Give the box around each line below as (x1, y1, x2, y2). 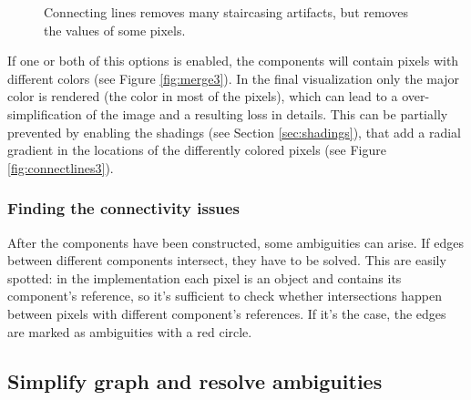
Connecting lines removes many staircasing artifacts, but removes (44, 3, 408, 21)
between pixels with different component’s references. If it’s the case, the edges (7, 303, 446, 323)
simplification (7, 104, 82, 123)
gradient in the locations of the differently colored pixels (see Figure (7, 140, 386, 159)
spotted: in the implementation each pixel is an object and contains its (7, 268, 402, 287)
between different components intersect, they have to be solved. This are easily (7, 251, 446, 270)
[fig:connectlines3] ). (7, 158, 114, 177)
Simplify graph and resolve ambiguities (7, 366, 383, 395)
